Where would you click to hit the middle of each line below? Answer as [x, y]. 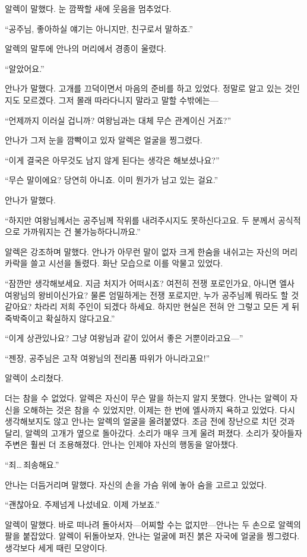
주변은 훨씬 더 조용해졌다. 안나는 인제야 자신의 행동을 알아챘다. [121, 444]
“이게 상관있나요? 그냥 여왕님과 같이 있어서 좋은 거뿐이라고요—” [124, 338]
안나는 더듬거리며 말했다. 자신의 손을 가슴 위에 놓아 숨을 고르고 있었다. [136, 484]
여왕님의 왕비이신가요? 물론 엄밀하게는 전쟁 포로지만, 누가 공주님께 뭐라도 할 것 [152, 295]
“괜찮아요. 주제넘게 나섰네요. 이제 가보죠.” [82, 504]
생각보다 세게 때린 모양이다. [56, 547]
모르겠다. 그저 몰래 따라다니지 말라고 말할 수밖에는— [121, 100]
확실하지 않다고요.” [80, 318]
